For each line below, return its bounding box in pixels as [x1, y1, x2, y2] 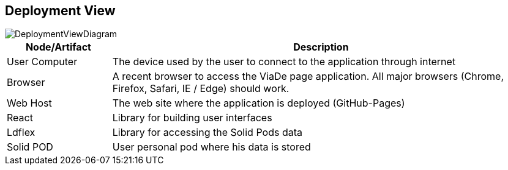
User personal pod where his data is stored [112, 141, 311, 154]
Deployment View [5, 3, 116, 18]
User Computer [7, 55, 78, 68]
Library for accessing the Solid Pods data [112, 126, 302, 139]
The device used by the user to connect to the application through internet [112, 55, 456, 68]
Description [293, 41, 349, 54]
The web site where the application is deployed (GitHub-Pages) [112, 97, 405, 110]
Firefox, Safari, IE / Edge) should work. [112, 82, 289, 95]
